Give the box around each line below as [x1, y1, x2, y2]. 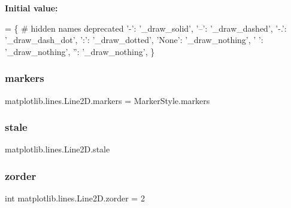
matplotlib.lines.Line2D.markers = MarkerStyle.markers [5, 94, 210, 106]
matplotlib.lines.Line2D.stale [5, 143, 110, 155]
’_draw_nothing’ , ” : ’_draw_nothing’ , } [5, 45, 155, 57]
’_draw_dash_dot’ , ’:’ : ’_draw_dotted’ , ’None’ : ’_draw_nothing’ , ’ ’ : [5, 33, 263, 46]
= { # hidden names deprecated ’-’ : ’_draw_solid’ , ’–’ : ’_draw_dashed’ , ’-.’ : [5, 22, 287, 34]
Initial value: [5, 2, 58, 14]
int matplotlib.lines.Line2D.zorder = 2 [5, 192, 145, 204]
